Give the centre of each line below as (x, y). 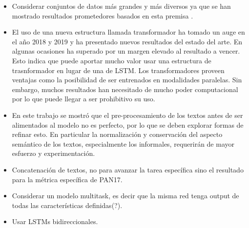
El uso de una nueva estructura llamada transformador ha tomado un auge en (128, 32)
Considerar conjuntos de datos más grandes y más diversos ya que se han (121, 6)
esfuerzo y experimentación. (53, 153)
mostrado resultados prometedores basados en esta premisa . (103, 15)
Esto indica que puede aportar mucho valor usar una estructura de (112, 60)
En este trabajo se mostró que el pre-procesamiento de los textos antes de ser (127, 115)
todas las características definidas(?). (67, 205)
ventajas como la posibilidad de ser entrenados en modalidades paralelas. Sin (127, 80)
